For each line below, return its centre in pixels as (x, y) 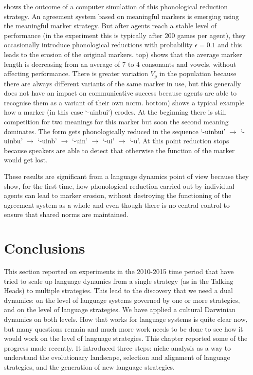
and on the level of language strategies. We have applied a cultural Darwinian (120, 309)
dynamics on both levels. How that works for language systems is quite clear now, (126, 319)
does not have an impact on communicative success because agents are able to (120, 93)
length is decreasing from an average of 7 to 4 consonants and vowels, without (120, 64)
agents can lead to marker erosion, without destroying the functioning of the (118, 195)
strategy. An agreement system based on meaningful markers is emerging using (121, 16)
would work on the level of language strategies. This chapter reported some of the (126, 338)
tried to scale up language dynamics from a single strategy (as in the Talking (119, 281)
